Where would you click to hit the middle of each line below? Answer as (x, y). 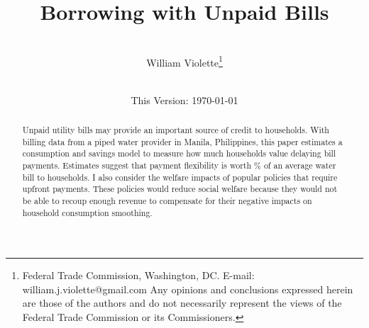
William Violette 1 (184, 61)
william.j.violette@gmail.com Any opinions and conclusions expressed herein (188, 289)
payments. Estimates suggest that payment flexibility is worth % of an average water (179, 165)
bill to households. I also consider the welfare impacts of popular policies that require (180, 177)
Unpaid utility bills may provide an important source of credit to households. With (176, 129)
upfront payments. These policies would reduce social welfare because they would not (180, 189)
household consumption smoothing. (87, 212)
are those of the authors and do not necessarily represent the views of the (182, 303)
